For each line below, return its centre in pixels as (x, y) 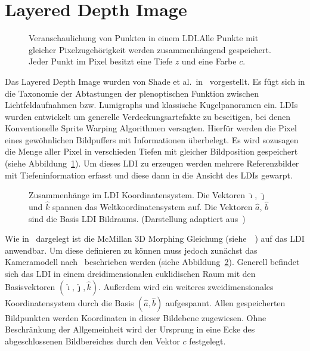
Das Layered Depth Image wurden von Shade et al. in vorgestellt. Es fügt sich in (155, 81)
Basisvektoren (30, 286)
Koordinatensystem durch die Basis (69, 302)
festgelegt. (207, 341)
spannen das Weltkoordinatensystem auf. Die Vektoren (152, 207)
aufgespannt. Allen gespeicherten (225, 302)
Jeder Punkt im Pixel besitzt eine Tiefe (101, 61)
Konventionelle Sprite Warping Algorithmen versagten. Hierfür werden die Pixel (151, 128)
